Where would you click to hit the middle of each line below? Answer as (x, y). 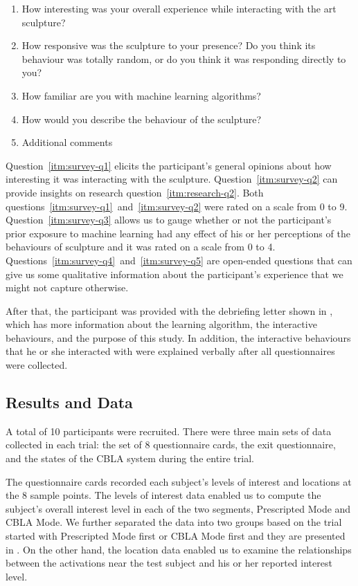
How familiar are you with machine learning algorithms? (141, 95)
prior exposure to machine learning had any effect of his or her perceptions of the (178, 233)
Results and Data (69, 402)
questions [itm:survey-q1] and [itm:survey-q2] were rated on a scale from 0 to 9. (177, 206)
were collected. (37, 365)
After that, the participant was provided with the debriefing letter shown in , (169, 310)
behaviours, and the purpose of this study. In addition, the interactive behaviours (178, 337)
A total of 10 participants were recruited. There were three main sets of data (169, 431)
